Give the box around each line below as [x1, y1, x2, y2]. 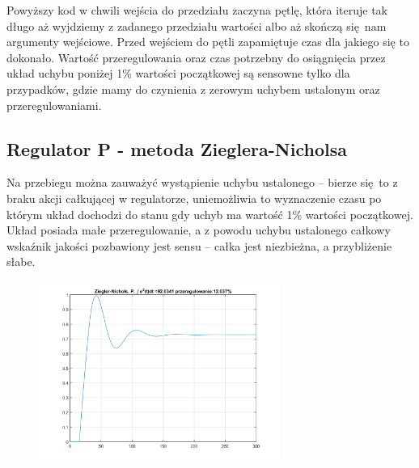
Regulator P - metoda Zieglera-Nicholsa [6, 136, 347, 161]
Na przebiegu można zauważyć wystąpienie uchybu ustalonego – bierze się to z [6, 174, 398, 191]
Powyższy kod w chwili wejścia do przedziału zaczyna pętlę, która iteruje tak [6, 2, 388, 18]
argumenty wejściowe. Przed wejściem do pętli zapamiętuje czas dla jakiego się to [6, 33, 409, 50]
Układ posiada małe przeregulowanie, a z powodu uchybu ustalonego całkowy [6, 221, 391, 238]
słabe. [6, 253, 36, 270]
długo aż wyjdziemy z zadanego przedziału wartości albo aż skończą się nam [6, 17, 387, 34]
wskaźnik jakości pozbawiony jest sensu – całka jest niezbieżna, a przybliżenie [6, 237, 392, 254]
